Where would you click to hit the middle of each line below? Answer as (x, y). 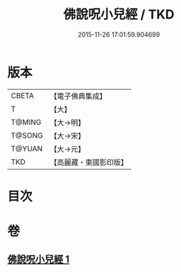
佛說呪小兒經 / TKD (119, 14)
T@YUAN (27, 148)
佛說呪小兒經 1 (39, 260)
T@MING (26, 122)
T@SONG (27, 135)
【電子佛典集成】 (78, 96)
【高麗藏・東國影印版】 (89, 162)
